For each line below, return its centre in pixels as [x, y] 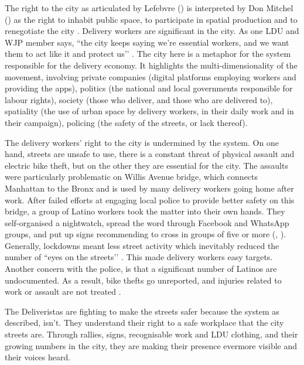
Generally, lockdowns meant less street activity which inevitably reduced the [142, 245]
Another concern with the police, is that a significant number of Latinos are [141, 269]
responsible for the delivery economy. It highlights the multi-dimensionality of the [151, 65]
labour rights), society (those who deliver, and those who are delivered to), [139, 99]
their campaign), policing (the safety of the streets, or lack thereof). [126, 122]
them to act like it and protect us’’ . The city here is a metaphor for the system [148, 54]
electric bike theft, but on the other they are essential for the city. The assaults [146, 165]
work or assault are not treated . [63, 291]
